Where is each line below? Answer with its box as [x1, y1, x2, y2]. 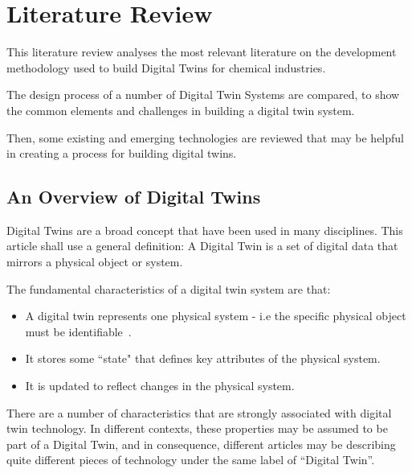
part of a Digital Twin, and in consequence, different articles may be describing [6, 435, 396, 452]
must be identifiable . [25, 323, 132, 339]
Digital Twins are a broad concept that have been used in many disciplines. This [6, 221, 403, 238]
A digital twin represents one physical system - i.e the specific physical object [25, 307, 406, 324]
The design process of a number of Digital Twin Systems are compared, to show [6, 86, 400, 103]
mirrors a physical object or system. [6, 253, 183, 270]
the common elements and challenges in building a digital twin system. [6, 101, 355, 118]
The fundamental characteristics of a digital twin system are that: [6, 280, 331, 297]
